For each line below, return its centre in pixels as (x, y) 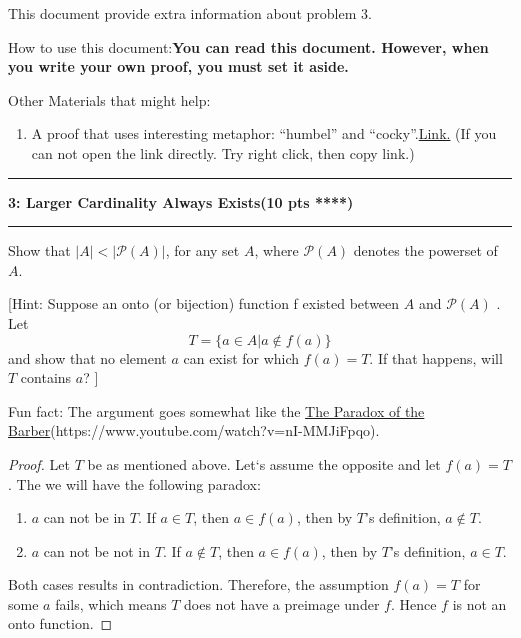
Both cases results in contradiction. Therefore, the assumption (198, 584)
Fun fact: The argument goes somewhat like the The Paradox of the (216, 410)
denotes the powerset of (425, 250)
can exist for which (241, 357)
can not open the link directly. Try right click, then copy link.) (223, 152)
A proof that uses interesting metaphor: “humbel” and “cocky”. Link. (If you (264, 133)
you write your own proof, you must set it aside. (178, 66)
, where (276, 250)
